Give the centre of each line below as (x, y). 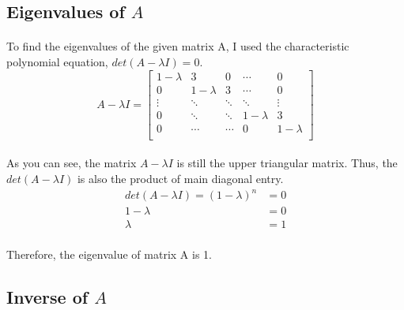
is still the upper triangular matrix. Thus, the (287, 163)
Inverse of (47, 296)
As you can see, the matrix (72, 163)
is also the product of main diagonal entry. (180, 178)
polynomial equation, (57, 61)
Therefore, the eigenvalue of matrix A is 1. (109, 254)
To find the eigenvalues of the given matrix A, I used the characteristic (178, 46)
